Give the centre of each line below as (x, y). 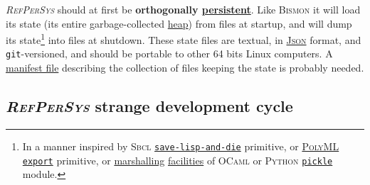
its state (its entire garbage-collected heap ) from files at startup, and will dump (179, 23)
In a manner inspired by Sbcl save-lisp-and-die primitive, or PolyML (181, 146)
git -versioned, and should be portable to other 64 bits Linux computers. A (169, 54)
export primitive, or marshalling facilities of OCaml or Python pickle (178, 160)
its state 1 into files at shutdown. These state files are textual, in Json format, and (184, 39)
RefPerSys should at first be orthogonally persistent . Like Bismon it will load (183, 9)
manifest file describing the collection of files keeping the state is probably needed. (185, 68)
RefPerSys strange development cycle (149, 106)
